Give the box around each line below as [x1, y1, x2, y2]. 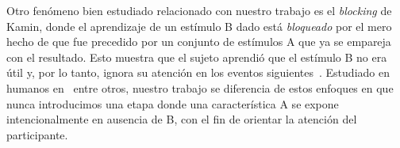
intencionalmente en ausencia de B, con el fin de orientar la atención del [6, 111, 357, 127]
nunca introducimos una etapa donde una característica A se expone [6, 95, 339, 112]
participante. [6, 126, 68, 142]
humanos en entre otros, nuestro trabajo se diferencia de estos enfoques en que [6, 79, 394, 96]
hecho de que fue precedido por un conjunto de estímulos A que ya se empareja [6, 33, 391, 50]
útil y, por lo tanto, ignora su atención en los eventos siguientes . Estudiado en [6, 64, 390, 81]
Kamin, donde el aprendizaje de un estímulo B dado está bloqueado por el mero [6, 17, 392, 34]
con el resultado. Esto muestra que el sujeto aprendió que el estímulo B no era [6, 48, 387, 65]
